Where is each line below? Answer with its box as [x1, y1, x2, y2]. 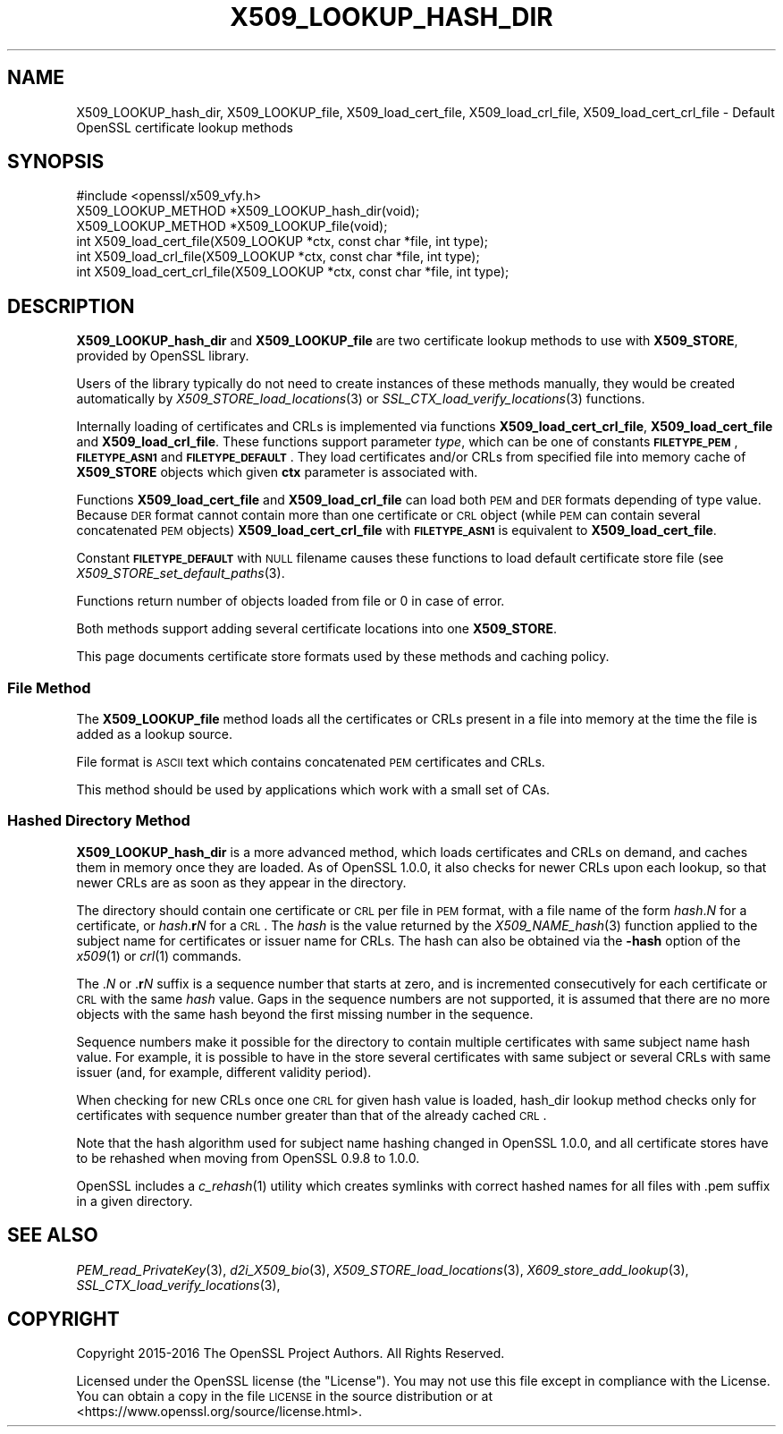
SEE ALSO [7, 1224, 98, 1247]
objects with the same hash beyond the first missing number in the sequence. [76, 1005, 534, 1022]
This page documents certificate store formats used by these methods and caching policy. [76, 649, 610, 665]
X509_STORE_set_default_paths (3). [76, 565, 285, 581]
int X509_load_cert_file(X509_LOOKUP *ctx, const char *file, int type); [76, 233, 489, 250]
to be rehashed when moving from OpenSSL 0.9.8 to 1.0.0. [76, 1150, 420, 1166]
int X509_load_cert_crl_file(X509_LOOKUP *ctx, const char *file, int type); [76, 264, 509, 280]
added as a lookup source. [76, 726, 233, 742]
